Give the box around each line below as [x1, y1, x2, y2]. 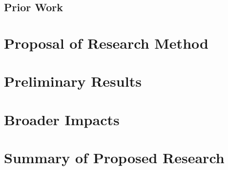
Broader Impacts [4, 109, 120, 129]
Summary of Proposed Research [4, 148, 225, 168]
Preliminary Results [4, 71, 142, 91]
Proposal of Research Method [4, 33, 208, 53]
